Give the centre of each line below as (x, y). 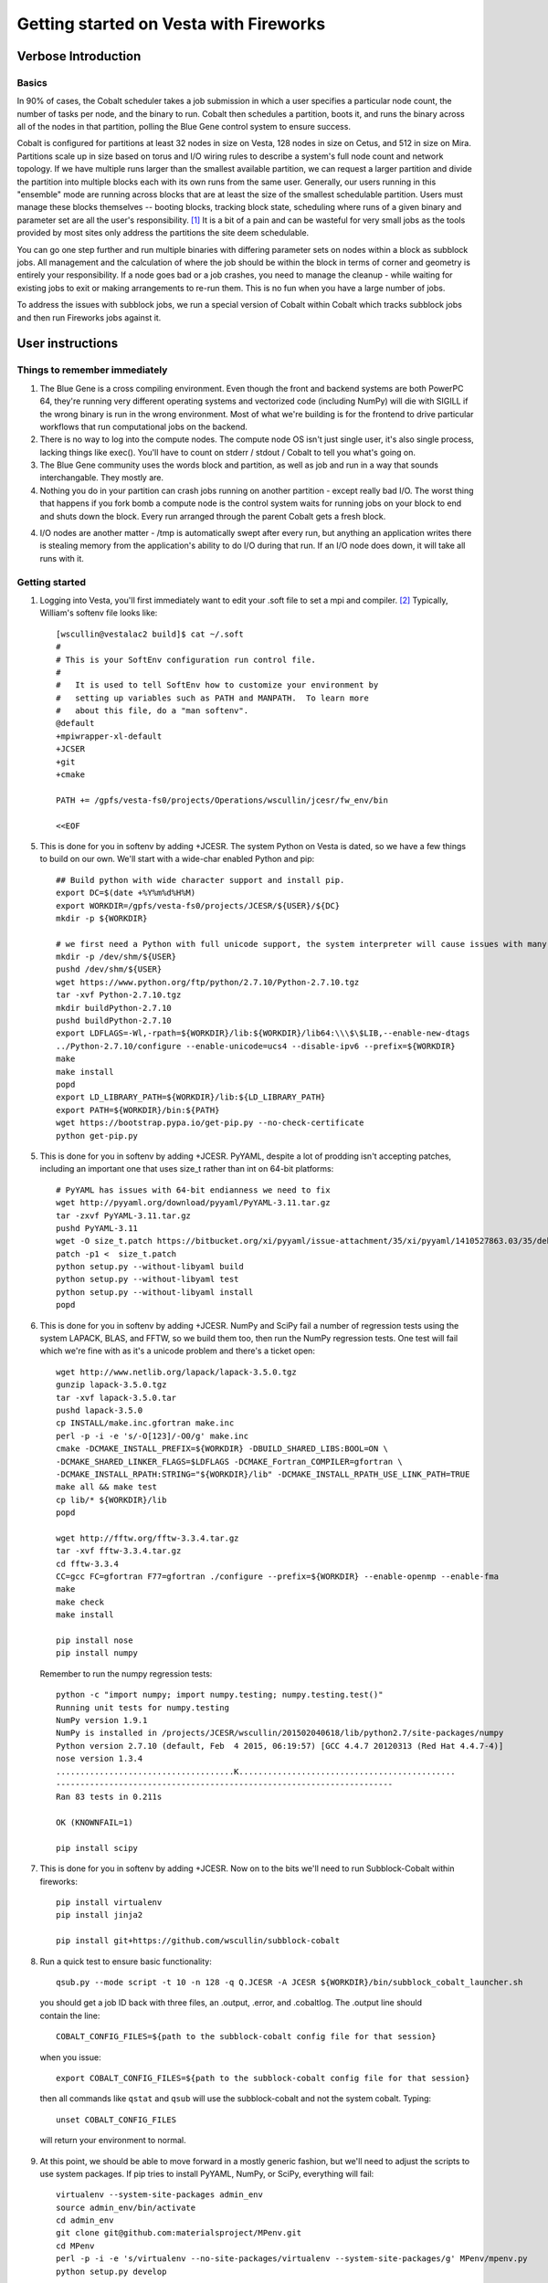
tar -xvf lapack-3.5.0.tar (116, 1398)
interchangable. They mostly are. (102, 478)
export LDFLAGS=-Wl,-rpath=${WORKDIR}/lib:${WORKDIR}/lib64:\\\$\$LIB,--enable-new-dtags (263, 1033)
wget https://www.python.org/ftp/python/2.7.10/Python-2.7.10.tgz (208, 982)
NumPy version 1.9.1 (102, 1720)
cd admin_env (85, 2220)
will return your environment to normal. (113, 2141)
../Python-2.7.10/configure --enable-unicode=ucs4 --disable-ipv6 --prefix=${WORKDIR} (256, 1046)
